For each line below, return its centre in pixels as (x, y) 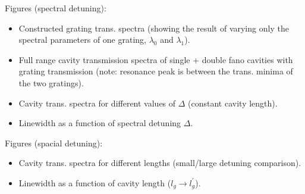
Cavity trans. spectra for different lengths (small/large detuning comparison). (160, 163)
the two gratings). (51, 82)
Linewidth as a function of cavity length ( (95, 182)
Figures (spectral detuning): (56, 8)
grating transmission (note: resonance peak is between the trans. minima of (156, 71)
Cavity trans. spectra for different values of (97, 103)
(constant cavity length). (233, 103)
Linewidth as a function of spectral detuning (100, 123)
